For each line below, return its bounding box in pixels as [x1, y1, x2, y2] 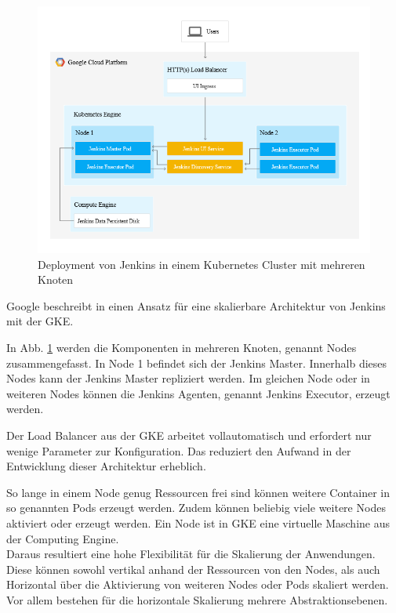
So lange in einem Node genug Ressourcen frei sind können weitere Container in [6, 484, 391, 500]
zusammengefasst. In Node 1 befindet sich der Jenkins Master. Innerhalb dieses [6, 354, 387, 371]
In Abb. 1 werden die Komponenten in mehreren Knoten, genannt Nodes [6, 339, 357, 356]
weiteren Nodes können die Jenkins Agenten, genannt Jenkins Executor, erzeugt [6, 385, 391, 401]
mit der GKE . [6, 313, 74, 329]
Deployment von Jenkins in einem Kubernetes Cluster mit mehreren [38, 256, 365, 272]
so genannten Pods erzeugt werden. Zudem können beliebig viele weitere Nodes [6, 499, 386, 516]
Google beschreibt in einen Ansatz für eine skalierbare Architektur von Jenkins [6, 297, 386, 314]
